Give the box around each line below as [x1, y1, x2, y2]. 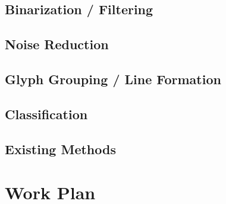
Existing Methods [5, 139, 116, 158]
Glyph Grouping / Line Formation [5, 69, 221, 88]
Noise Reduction [5, 35, 109, 53]
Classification [5, 104, 88, 123]
